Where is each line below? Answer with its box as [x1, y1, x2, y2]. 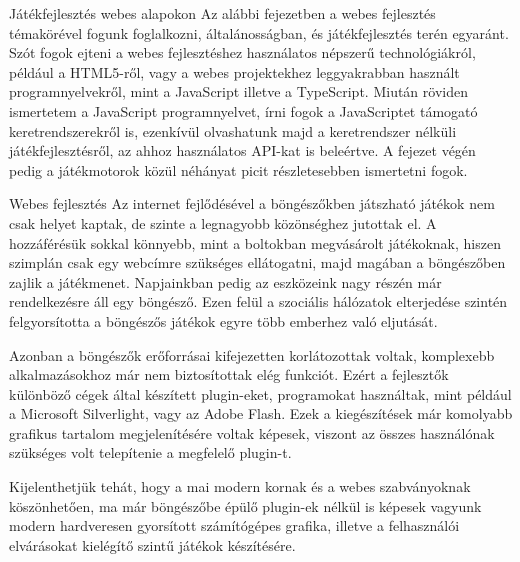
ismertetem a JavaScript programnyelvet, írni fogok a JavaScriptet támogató [9, 100, 478, 121]
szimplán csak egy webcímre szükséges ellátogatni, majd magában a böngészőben [9, 252, 506, 273]
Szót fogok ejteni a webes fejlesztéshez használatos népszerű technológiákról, [9, 42, 476, 63]
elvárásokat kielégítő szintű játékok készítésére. [9, 534, 296, 555]
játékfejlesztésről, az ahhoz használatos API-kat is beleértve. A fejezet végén [9, 140, 476, 161]
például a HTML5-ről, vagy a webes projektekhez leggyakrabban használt [9, 61, 460, 82]
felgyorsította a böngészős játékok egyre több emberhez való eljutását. [9, 310, 438, 331]
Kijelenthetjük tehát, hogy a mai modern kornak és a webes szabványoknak [9, 476, 471, 497]
